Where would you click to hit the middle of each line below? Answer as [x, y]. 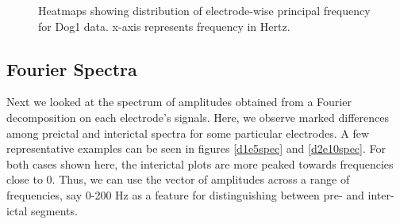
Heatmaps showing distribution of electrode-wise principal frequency [204, 10]
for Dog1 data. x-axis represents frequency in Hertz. [164, 26]
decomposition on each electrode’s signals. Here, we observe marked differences [198, 117]
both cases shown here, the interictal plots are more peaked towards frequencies [200, 163]
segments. [54, 210]
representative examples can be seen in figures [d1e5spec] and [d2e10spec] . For [196, 148]
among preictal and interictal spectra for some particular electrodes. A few [188, 133]
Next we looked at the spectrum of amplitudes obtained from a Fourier [179, 102]
